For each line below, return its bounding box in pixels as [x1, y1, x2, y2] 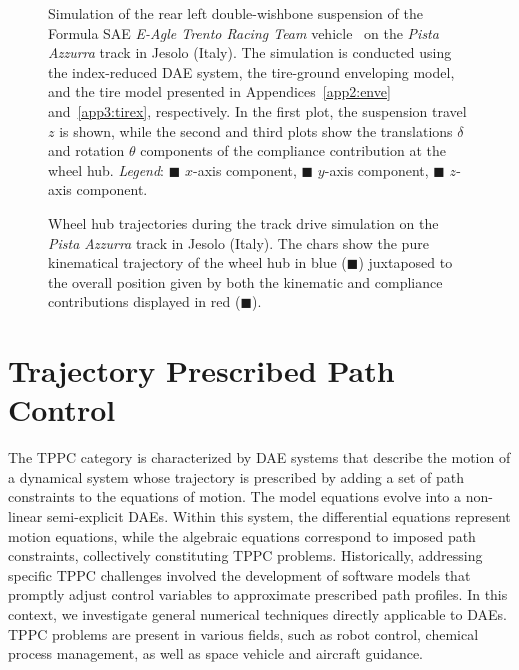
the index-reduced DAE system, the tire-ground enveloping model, [48, 61, 455, 82]
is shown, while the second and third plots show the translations [59, 120, 453, 141]
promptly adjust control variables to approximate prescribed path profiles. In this [8, 584, 508, 605]
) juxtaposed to [358, 252, 453, 273]
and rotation [48, 140, 125, 161]
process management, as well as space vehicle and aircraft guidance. [8, 643, 424, 664]
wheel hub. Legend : [48, 159, 165, 180]
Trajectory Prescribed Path [8, 350, 395, 391]
